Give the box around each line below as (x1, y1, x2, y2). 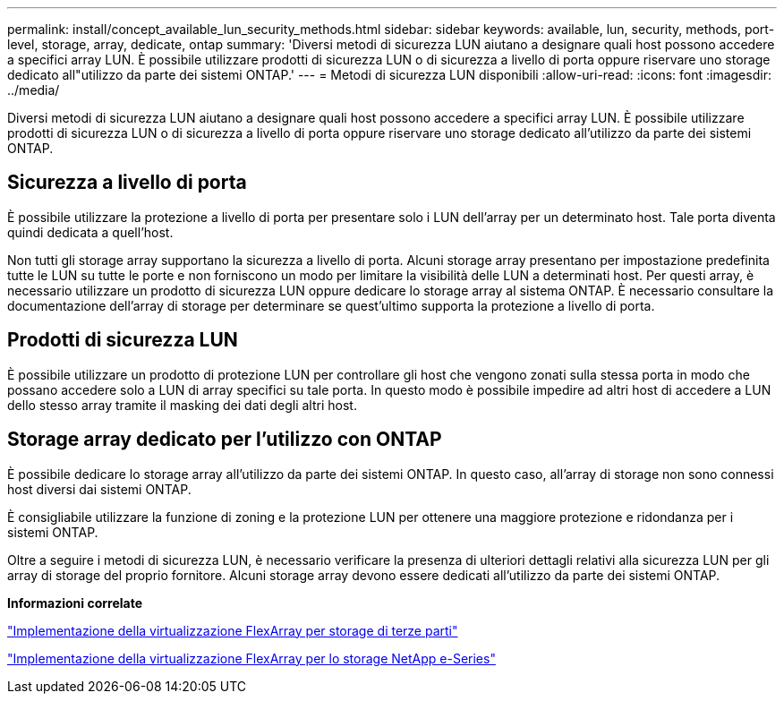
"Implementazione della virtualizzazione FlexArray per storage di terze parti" (7, 622, 458, 638)
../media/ (7, 82, 60, 98)
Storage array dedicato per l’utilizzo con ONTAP (7, 428, 442, 451)
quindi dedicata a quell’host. (7, 224, 174, 240)
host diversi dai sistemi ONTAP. (7, 481, 192, 497)
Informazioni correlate (7, 594, 143, 611)
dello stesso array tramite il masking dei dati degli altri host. (7, 397, 357, 413)
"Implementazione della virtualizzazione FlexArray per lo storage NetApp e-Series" (7, 650, 496, 666)
